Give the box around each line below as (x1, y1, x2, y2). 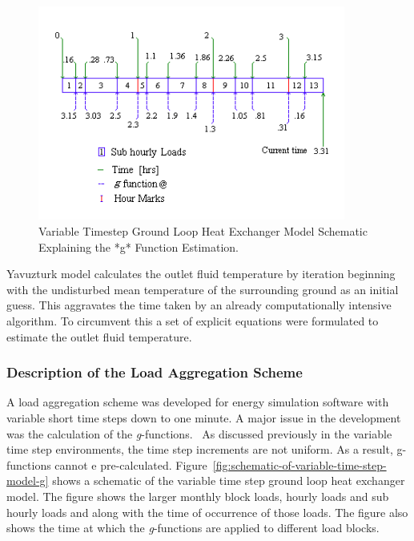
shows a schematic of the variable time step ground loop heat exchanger (52, 472, 405, 489)
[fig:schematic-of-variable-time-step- (212, 456, 387, 473)
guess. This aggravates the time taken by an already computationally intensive (6, 297, 392, 313)
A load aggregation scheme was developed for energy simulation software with (6, 394, 389, 410)
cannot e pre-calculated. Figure (54, 456, 207, 473)
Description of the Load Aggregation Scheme (6, 362, 303, 382)
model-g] (6, 472, 49, 489)
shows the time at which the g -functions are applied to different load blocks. (6, 519, 380, 536)
